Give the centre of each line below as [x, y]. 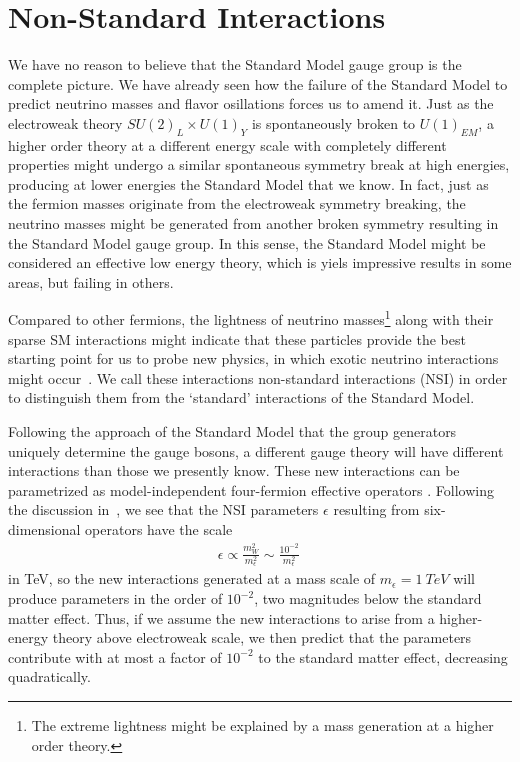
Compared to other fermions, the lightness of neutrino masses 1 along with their [251, 318]
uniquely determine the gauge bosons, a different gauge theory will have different [256, 450]
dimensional [44, 529]
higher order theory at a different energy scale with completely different [227, 144]
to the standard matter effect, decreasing [383, 656]
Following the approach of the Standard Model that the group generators [232, 431]
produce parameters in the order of [115, 598]
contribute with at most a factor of [115, 656]
